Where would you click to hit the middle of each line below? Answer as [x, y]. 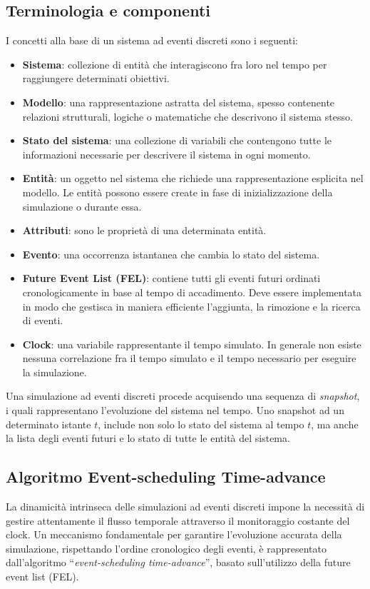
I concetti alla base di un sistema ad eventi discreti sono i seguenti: [152, 40]
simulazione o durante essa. [82, 206]
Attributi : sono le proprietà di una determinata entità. [144, 230]
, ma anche [335, 424]
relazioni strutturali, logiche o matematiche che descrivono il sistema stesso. [187, 116]
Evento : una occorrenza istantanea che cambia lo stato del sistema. [171, 254]
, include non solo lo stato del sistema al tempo [201, 424]
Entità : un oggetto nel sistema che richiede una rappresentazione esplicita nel [193, 178]
